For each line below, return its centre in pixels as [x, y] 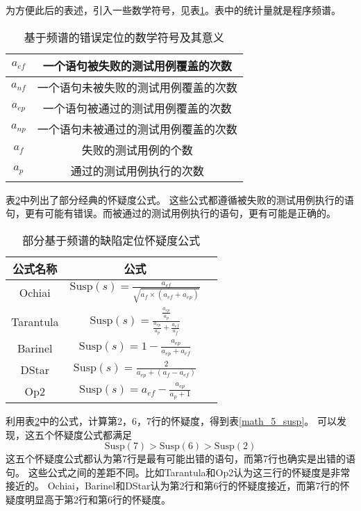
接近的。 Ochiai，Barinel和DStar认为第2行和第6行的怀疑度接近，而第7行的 [173, 486]
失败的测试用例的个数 [137, 149]
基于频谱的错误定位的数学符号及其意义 [124, 37]
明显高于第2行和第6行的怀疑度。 [98, 499]
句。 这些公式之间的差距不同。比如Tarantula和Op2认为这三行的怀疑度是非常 [178, 472]
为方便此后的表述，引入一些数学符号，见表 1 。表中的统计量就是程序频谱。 [173, 10]
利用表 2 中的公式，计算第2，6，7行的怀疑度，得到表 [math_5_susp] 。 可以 [171, 421]
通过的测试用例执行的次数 [137, 170]
